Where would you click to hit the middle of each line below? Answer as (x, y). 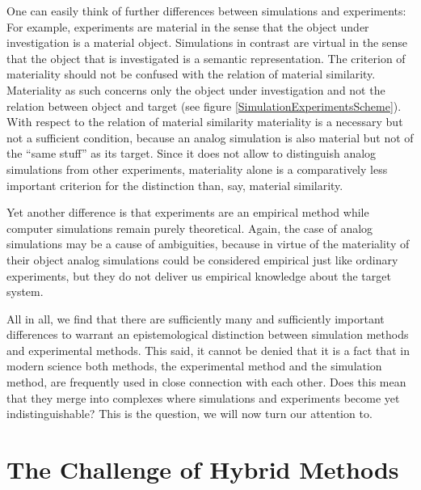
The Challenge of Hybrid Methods (203, 469)
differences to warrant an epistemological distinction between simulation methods (208, 334)
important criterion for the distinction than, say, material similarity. (175, 185)
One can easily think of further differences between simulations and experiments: (206, 11)
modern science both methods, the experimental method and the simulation (194, 366)
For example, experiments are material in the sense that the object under (188, 26)
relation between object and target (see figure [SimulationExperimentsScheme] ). (204, 106)
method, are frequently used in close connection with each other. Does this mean (206, 382)
